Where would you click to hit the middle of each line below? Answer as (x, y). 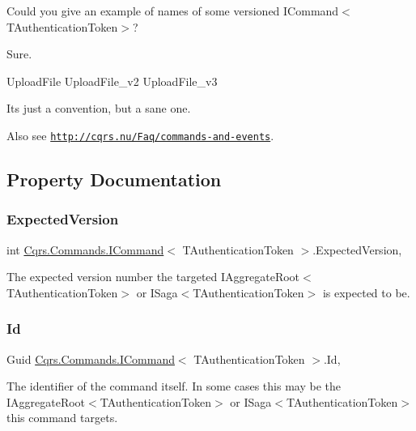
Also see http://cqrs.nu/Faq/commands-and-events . (140, 135)
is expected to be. (366, 292)
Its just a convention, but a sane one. (99, 108)
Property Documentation (114, 179)
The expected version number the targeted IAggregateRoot (153, 277)
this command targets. (62, 418)
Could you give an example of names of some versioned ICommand (173, 11)
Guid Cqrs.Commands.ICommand (91, 358)
